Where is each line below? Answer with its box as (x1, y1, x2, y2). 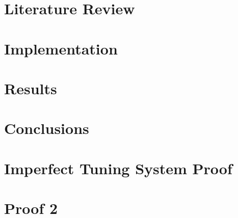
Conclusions (4, 118, 89, 139)
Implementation (4, 38, 118, 59)
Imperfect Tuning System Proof (4, 157, 232, 178)
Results (4, 77, 57, 98)
